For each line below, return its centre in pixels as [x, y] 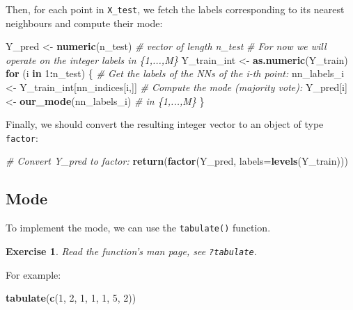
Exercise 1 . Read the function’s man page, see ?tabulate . [131, 251]
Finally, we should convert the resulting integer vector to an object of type [165, 124]
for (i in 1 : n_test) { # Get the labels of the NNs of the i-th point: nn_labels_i [175, 73]
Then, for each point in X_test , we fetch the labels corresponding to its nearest [175, 9]
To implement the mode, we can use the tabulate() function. [138, 228]
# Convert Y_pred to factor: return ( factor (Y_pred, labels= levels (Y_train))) [177, 161]
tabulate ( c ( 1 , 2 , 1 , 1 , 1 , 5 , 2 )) [71, 298]
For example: [33, 274]
